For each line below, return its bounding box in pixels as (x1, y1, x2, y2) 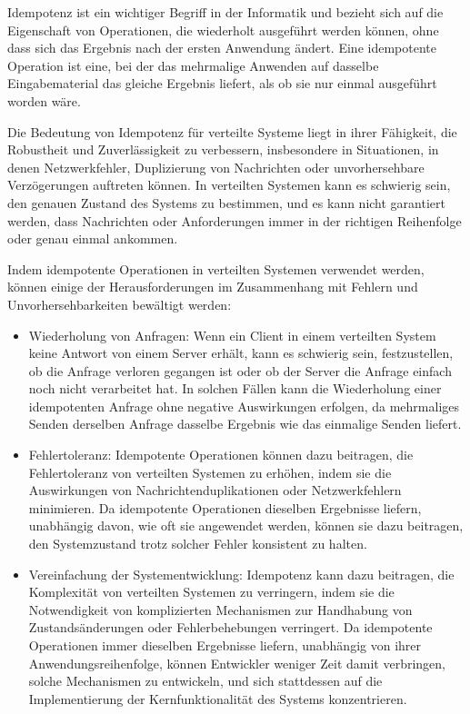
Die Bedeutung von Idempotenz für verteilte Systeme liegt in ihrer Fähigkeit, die (7, 122, 457, 141)
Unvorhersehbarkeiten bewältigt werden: (7, 294, 232, 313)
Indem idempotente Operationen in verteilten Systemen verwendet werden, (7, 259, 425, 278)
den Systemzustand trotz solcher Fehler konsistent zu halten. (28, 534, 367, 553)
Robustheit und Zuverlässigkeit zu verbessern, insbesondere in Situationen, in (7, 140, 439, 159)
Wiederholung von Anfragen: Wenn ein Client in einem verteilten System (28, 325, 436, 344)
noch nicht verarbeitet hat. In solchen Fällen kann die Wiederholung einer (28, 379, 442, 398)
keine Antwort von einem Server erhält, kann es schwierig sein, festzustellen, (28, 343, 454, 362)
